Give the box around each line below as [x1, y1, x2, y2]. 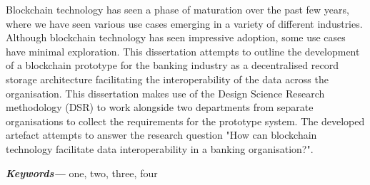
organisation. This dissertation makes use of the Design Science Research [6, 85, 325, 100]
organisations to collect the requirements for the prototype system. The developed [6, 113, 365, 128]
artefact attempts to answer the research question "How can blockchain [6, 127, 317, 142]
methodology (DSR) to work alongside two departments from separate [6, 100, 314, 115]
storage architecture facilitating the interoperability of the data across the [6, 71, 329, 86]
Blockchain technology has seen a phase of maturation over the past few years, [6, 2, 349, 16]
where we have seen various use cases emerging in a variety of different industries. [6, 16, 363, 31]
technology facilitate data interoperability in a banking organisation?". [6, 141, 314, 156]
